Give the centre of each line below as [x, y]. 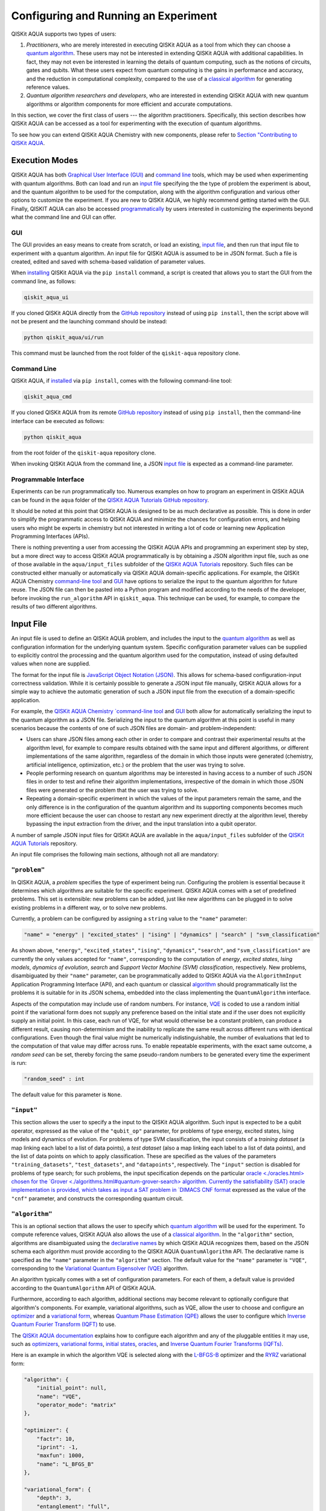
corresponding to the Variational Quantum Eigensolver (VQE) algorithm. [100, 1268]
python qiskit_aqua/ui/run [64, 338]
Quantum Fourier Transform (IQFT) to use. [64, 1324]
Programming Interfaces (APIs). [50, 536]
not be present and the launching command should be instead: [89, 322]
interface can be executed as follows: [58, 421]
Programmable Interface [48, 479]
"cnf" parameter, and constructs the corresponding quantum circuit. [97, 1198]
